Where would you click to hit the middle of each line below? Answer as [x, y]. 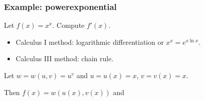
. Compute [68, 25]
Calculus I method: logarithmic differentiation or [90, 42]
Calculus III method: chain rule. [65, 58]
